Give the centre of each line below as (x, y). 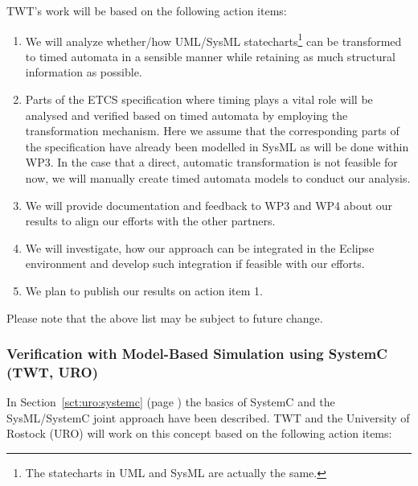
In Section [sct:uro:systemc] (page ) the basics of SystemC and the (171, 402)
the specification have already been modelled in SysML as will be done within (217, 146)
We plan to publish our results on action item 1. (144, 290)
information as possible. (84, 72)
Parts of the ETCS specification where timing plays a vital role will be (199, 99)
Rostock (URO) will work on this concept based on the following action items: (199, 433)
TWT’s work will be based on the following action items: (147, 10)
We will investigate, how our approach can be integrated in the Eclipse (200, 247)
